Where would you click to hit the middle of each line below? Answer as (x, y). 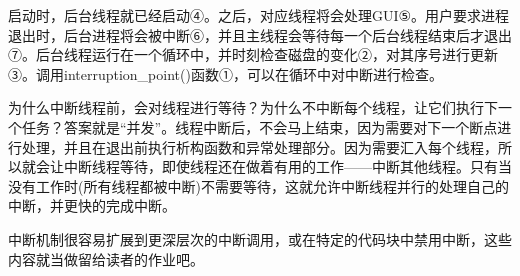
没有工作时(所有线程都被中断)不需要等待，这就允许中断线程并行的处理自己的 (258, 185)
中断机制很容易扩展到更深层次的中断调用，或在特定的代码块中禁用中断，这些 (260, 238)
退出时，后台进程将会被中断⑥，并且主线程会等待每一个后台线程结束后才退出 (260, 34)
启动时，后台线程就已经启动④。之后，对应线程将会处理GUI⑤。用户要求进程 (259, 15)
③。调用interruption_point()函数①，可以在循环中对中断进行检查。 (225, 73)
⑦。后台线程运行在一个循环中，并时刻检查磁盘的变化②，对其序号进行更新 (253, 54)
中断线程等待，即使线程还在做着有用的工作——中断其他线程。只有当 (287, 166)
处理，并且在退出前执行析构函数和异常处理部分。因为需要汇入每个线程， (259, 146)
